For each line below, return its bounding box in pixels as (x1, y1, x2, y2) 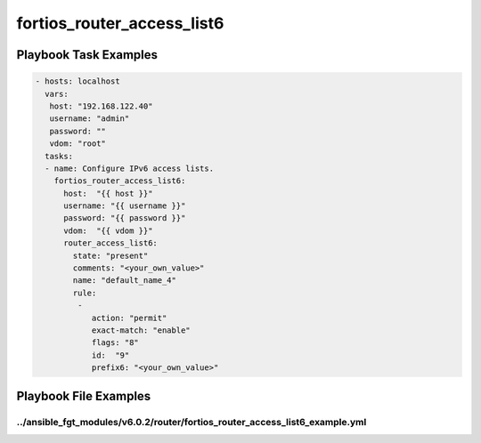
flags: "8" (91, 338, 140, 348)
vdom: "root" (49, 139, 107, 149)
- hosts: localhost (35, 77, 120, 86)
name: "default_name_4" (72, 276, 177, 286)
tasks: (45, 151, 74, 161)
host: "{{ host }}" (63, 188, 153, 198)
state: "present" (72, 250, 149, 261)
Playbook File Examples (16, 388, 151, 404)
